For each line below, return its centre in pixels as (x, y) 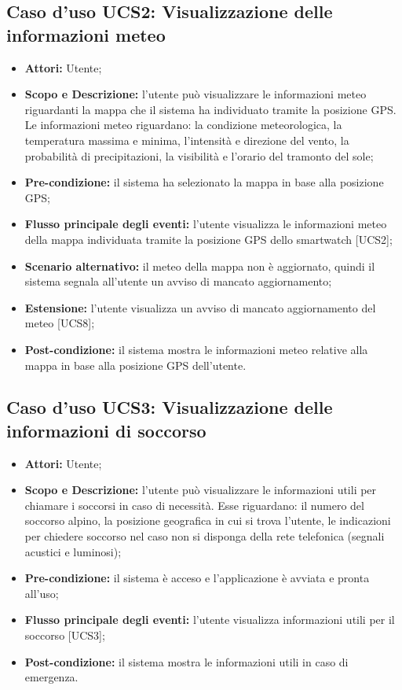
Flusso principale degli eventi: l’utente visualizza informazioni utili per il (210, 620)
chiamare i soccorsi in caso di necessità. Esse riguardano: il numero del (194, 505)
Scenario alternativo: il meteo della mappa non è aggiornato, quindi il (200, 266)
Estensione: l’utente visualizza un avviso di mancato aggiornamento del (200, 307)
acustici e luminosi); (73, 551)
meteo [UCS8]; (60, 323)
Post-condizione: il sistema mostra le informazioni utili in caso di (186, 661)
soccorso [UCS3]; (65, 635)
